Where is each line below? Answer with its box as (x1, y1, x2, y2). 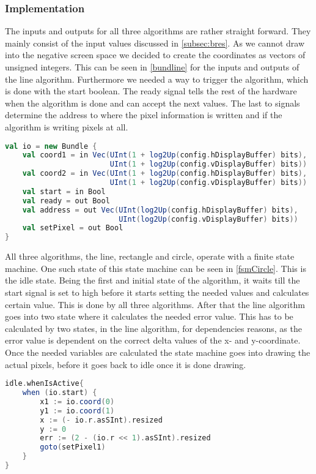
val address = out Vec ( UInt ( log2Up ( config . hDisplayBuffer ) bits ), (22, 205, 298, 214)
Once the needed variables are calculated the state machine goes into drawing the (5, 345, 310, 358)
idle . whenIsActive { (5, 379, 84, 388)
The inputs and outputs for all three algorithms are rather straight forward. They (5, 24, 311, 37)
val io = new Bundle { (5, 141, 97, 151)
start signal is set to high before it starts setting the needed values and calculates (5, 285, 309, 298)
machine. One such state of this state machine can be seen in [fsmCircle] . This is (5, 261, 306, 274)
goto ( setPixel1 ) (40, 443, 106, 452)
